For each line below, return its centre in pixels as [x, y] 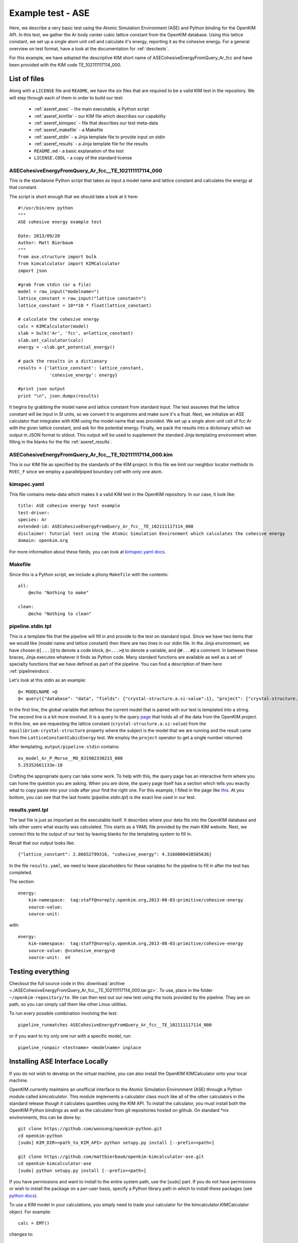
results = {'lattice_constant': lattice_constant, [81, 368]
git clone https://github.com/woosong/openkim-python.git [90, 1129]
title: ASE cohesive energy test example [69, 506]
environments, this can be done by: [45, 1117]
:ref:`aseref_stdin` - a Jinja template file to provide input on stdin [100, 137]
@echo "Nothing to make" [58, 593]
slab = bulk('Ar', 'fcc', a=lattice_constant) [76, 333]
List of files [27, 79]
